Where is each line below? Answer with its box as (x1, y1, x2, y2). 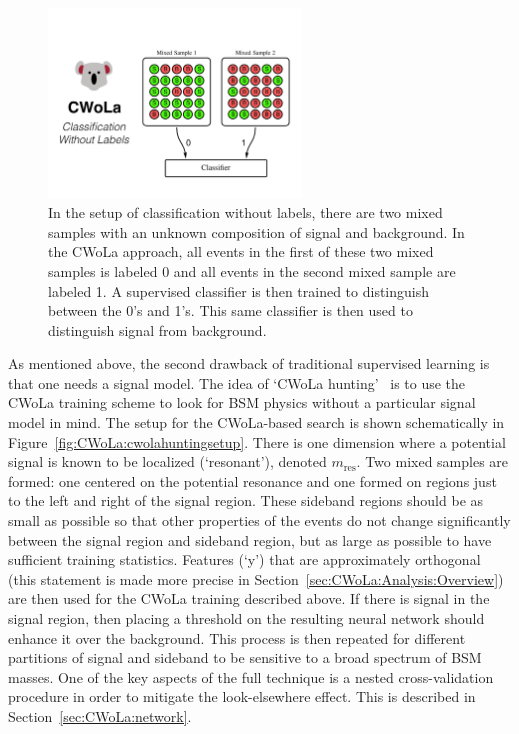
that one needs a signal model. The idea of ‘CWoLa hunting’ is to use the (8, 372, 466, 393)
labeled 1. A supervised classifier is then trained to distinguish (48, 280, 430, 301)
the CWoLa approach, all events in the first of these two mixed (48, 241, 434, 262)
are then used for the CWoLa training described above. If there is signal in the (8, 588, 490, 609)
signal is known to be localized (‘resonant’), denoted (8, 451, 327, 472)
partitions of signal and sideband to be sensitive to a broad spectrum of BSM (8, 647, 482, 668)
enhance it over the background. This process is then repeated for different (8, 627, 466, 648)
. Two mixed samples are (356, 451, 509, 472)
